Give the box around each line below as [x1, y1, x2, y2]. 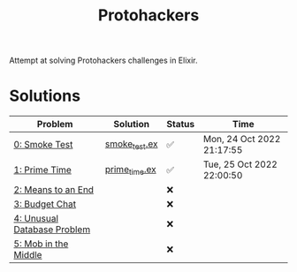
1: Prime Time [13, 164, 72, 177]
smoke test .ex [104, 138, 158, 151]
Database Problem [13, 223, 91, 236]
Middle [13, 249, 42, 261]
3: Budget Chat [13, 198, 77, 210]
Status [166, 118, 195, 131]
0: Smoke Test [13, 139, 73, 151]
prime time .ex [104, 162, 156, 177]
